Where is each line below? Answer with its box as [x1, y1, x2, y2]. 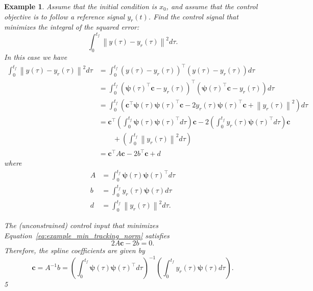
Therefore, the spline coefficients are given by [4, 245, 145, 256]
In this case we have [4, 52, 67, 62]
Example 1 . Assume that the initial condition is [4, 1, 157, 11]
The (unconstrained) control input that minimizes [4, 219, 159, 230]
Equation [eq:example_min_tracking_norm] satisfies [4, 230, 170, 240]
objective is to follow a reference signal [4, 11, 125, 21]
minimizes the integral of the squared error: [4, 21, 139, 32]
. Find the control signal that [148, 11, 238, 21]
